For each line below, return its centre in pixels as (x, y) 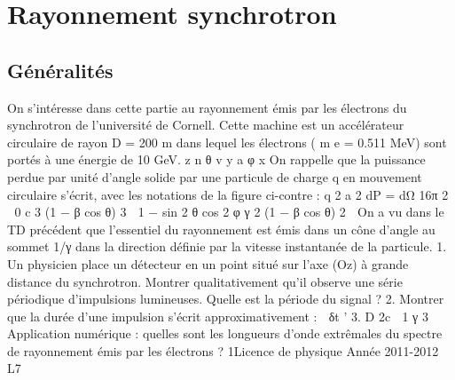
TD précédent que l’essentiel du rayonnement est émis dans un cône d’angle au (221, 229)
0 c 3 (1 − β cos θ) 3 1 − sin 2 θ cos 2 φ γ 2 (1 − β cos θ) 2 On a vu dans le (229, 212)
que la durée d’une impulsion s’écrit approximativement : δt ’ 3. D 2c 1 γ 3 (218, 316)
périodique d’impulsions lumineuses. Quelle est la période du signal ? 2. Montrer (226, 299)
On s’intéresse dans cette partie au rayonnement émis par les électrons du (207, 107)
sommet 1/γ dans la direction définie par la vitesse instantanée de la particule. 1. (227, 246)
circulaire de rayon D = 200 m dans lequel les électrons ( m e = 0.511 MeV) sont (227, 142)
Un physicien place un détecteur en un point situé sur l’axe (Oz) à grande (208, 263)
